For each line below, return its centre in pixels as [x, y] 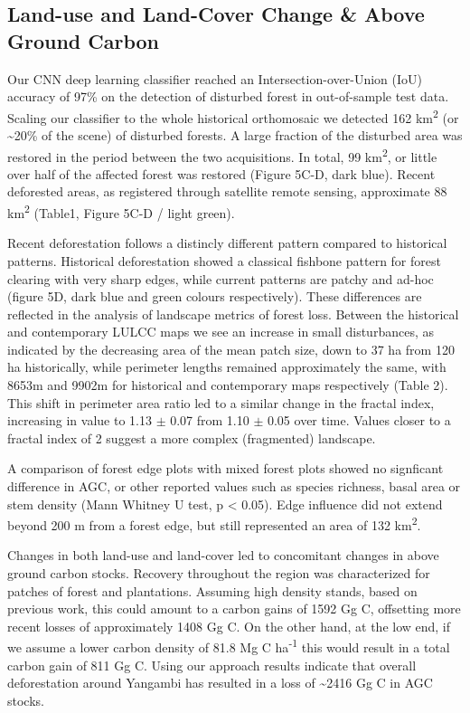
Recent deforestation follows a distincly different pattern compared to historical [227, 243]
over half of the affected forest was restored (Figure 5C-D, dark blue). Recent [221, 173]
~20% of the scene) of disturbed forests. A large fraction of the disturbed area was [235, 135]
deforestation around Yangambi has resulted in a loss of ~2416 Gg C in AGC [220, 683]
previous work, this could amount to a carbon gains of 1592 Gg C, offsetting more [234, 608]
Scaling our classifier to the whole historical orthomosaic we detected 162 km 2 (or [233, 116]
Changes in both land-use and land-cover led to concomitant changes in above [223, 555]
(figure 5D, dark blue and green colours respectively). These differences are [215, 296]
